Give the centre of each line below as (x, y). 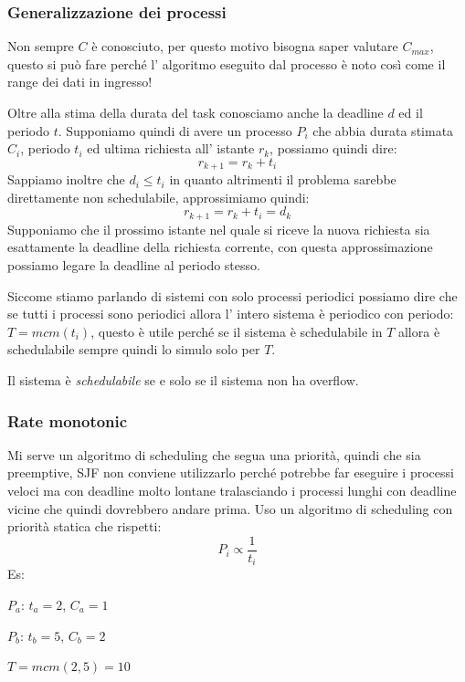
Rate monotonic (68, 420)
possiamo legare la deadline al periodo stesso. (134, 265)
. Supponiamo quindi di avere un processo (175, 130)
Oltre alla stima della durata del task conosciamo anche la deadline (196, 112)
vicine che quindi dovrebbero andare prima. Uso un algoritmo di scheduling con (230, 508)
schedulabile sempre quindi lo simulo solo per (134, 349)
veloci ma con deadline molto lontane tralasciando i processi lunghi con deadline (232, 491)
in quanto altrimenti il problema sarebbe (283, 179)
